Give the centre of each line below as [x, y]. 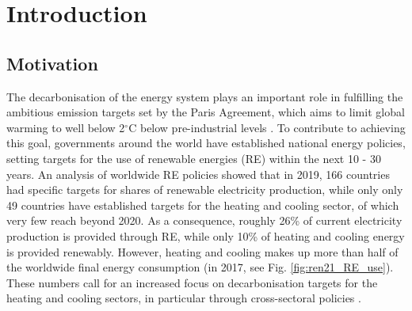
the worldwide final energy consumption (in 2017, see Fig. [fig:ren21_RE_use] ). [200, 267]
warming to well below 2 [66, 127]
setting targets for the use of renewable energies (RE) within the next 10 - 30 [194, 158]
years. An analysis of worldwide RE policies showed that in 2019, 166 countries [198, 174]
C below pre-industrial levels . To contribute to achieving [267, 127]
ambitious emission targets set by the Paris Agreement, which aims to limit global [206, 112]
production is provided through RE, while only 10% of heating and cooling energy [206, 235]
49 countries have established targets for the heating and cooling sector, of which [203, 205]
